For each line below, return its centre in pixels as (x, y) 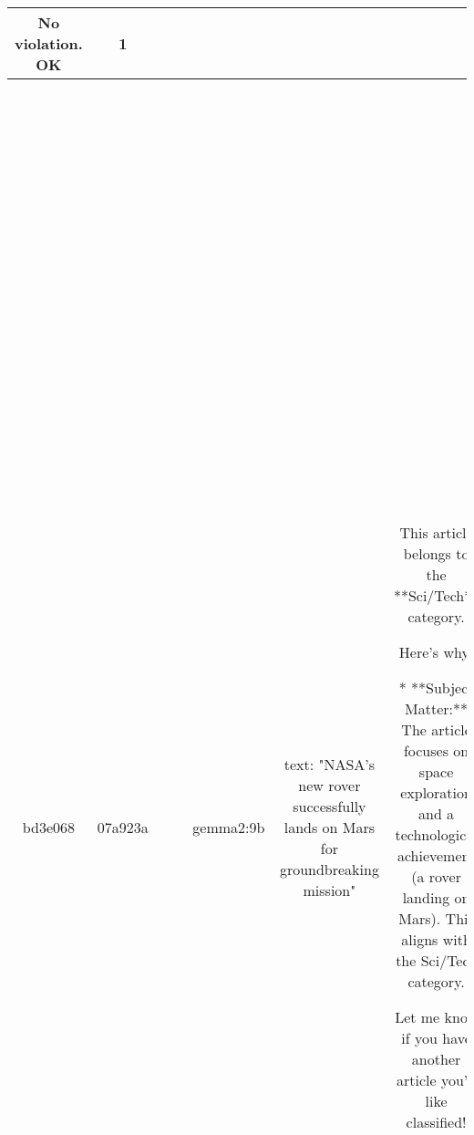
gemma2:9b (229, 827)
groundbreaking (329, 869)
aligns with (436, 939)
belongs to (436, 553)
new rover (330, 785)
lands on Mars (330, 827)
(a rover (436, 876)
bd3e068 (49, 827)
